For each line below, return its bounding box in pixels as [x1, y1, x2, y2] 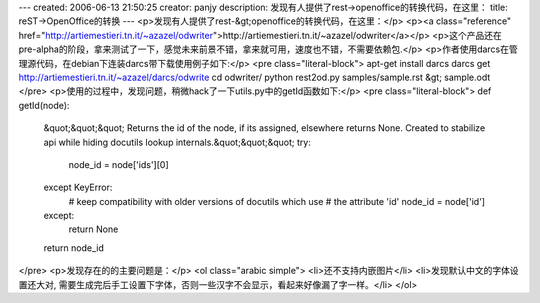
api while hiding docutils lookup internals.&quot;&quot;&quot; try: [43, 136, 312, 148]
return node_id [43, 241, 104, 254]
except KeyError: [43, 181, 113, 194]
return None [68, 223, 119, 235]
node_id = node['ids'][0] [68, 158, 169, 170]
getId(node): [18, 99, 70, 111]
